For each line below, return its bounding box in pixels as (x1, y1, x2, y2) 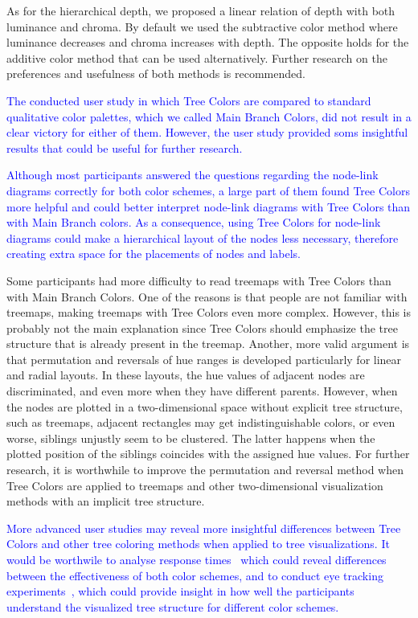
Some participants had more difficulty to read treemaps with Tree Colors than (6, 272, 391, 289)
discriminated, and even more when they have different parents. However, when (6, 383, 398, 399)
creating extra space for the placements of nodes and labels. (6, 245, 301, 262)
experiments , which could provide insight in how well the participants (6, 583, 354, 600)
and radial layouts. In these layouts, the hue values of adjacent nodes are (6, 366, 365, 383)
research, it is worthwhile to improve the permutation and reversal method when (6, 461, 404, 478)
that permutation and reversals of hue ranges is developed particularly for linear (6, 350, 402, 367)
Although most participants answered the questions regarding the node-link (6, 166, 379, 183)
